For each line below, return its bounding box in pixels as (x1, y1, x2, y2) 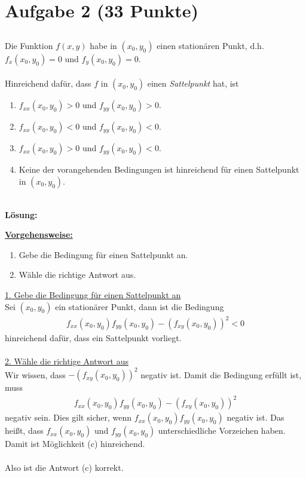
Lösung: (5, 208, 38, 220)
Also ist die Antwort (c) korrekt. (5, 461, 124, 473)
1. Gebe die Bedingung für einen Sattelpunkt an (5, 288, 181, 301)
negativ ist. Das (227, 411, 284, 424)
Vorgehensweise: (5, 228, 73, 241)
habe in (90, 39, 117, 51)
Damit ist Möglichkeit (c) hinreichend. (5, 437, 145, 450)
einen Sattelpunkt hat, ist (147, 77, 239, 90)
